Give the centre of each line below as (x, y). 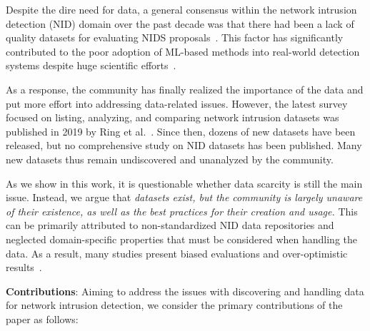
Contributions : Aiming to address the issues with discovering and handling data (185, 291)
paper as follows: (42, 319)
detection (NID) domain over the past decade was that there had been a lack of (180, 23)
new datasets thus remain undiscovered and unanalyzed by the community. (170, 159)
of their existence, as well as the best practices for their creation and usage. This (182, 211)
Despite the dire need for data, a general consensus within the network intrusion (181, 9)
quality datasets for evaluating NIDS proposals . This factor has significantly (175, 37)
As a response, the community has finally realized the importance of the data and (185, 89)
